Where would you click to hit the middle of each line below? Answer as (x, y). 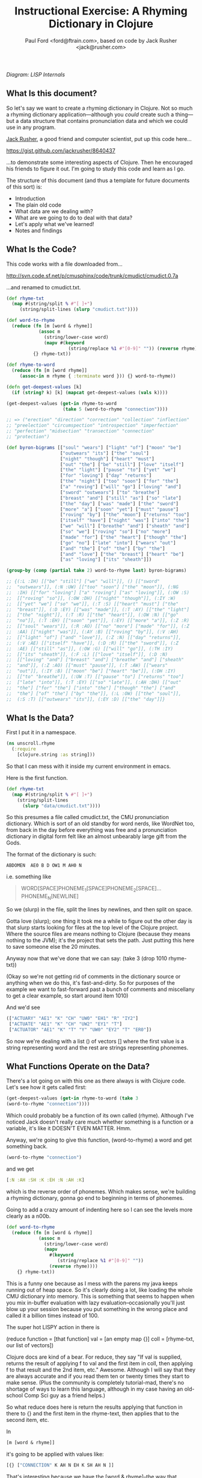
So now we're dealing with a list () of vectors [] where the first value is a (95, 1041)
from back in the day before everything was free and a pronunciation (92, 830)
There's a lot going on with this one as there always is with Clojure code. (96, 1081)
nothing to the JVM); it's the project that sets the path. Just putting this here (100, 940)
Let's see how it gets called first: (47, 1087)
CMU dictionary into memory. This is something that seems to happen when (100, 1296)
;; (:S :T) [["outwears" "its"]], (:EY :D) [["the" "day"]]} (86, 699)
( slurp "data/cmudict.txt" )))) (61, 806)
